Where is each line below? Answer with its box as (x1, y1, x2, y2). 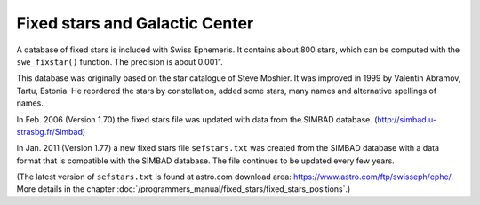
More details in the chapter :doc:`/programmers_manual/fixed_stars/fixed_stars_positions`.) (16, 184, 351, 194)
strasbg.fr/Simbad (16, 126, 84, 137)
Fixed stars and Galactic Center (16, 13, 254, 33)
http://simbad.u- (377, 114, 437, 124)
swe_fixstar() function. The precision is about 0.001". (16, 56, 224, 67)
